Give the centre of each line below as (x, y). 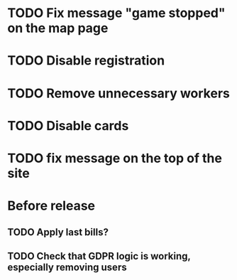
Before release (51, 206)
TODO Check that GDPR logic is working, (99, 256)
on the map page (58, 28)
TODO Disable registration (86, 61)
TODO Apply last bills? (58, 232)
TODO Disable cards (68, 125)
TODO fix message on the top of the (115, 158)
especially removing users (67, 267)
